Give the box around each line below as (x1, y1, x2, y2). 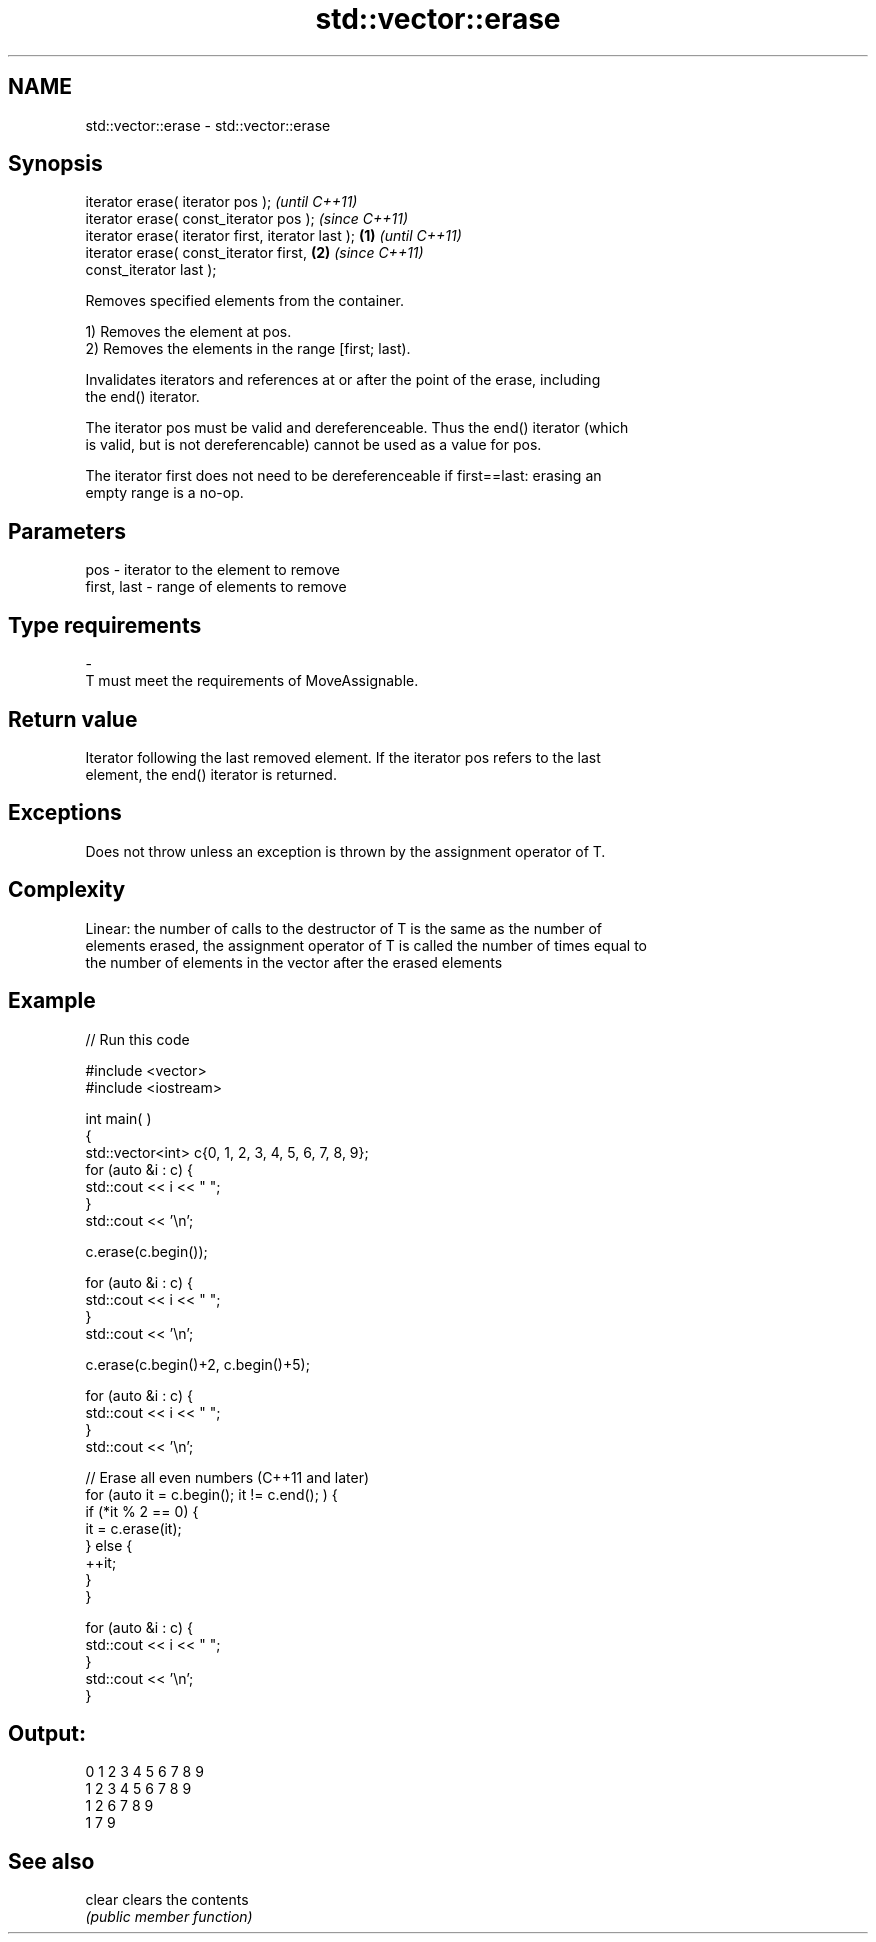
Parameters (8, 518, 126, 544)
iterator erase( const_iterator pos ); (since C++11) (85, 210, 409, 228)
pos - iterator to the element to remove (85, 561, 341, 579)
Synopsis (8, 151, 103, 177)
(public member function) (85, 1908, 253, 1926)
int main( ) (85, 1109, 152, 1127)
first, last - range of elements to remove (85, 578, 347, 596)
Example (8, 988, 96, 1014)
